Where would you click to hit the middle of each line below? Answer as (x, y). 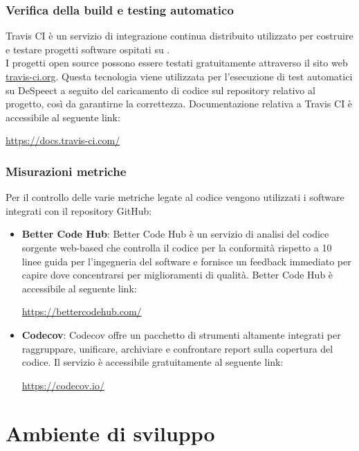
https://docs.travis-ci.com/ (63, 140)
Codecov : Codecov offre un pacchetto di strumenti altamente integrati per (181, 334)
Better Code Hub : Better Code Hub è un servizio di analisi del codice (175, 234)
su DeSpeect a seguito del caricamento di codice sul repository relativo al (160, 90)
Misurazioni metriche (66, 171)
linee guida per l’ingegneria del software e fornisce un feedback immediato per (186, 261)
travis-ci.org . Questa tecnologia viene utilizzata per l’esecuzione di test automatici (179, 76)
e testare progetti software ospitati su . (88, 49)
